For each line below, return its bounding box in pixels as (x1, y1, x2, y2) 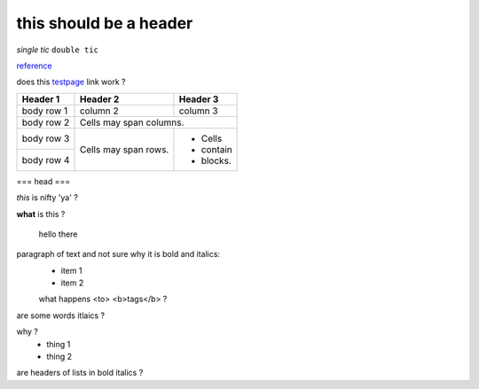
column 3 (178, 105, 218, 117)
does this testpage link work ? (16, 76, 126, 88)
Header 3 (178, 93, 219, 105)
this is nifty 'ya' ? (16, 192, 79, 203)
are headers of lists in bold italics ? (16, 368, 144, 378)
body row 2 (21, 116, 70, 128)
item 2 (60, 277, 84, 288)
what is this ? (16, 208, 66, 219)
